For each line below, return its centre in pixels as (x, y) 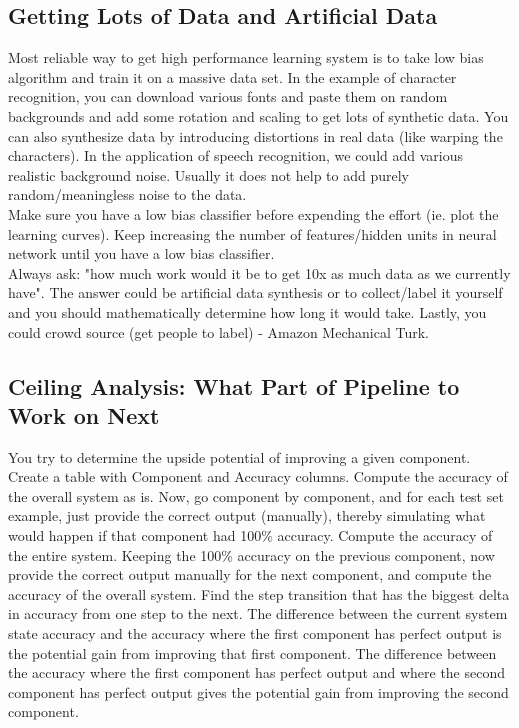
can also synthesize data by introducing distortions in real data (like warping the (255, 135)
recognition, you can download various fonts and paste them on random (228, 96)
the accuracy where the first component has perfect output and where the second (257, 672)
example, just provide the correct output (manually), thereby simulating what (247, 515)
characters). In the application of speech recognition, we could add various (235, 155)
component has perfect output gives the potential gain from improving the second (258, 691)
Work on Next (84, 414)
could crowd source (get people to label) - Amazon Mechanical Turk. (218, 331)
